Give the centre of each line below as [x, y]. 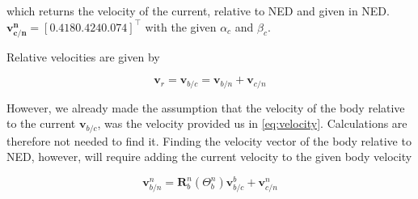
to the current [41, 123]
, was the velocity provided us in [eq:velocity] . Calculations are [252, 123]
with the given [181, 26]
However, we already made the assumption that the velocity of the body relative [206, 107]
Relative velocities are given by [83, 56]
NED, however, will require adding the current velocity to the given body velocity [209, 157]
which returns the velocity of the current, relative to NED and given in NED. [198, 11]
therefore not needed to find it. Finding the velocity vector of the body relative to [209, 140]
